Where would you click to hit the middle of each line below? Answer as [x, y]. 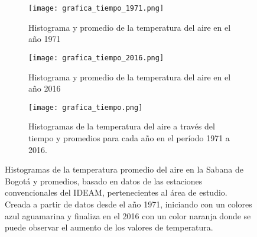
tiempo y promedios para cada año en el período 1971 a [129, 137]
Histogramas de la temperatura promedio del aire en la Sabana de [124, 169]
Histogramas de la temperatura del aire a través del [122, 126]
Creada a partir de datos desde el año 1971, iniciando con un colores [128, 204]
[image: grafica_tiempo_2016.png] [96, 58]
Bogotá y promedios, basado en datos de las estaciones [104, 181]
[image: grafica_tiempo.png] [86, 107]
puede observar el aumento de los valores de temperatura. [109, 227]
